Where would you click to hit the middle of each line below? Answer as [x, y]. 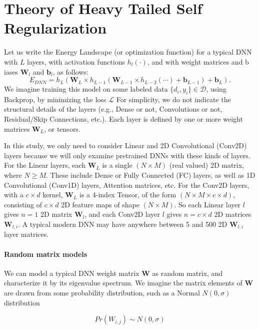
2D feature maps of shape [100, 204]
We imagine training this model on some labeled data [86, 89]
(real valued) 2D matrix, [207, 165]
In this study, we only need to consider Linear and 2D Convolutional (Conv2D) [125, 145]
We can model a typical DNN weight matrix [72, 273]
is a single [117, 165]
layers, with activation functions [76, 61]
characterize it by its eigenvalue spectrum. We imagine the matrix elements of [123, 283]
